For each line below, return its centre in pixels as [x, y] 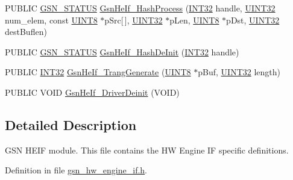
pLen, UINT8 [194, 20]
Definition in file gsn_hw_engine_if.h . [76, 170]
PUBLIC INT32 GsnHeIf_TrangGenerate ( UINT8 [98, 72]
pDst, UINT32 [253, 20]
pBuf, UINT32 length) [239, 72]
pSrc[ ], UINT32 [134, 20]
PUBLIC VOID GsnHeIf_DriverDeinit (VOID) [92, 92]
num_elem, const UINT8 [51, 20]
